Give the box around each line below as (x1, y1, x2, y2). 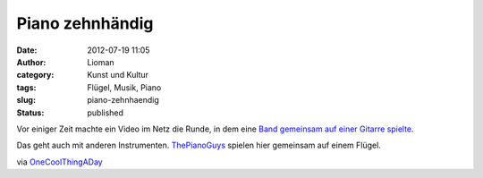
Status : (16, 107, 45, 118)
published (87, 107, 124, 118)
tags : (16, 81, 37, 93)
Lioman (87, 56, 115, 67)
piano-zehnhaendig (87, 95, 160, 106)
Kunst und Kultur (87, 70, 149, 81)
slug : (16, 95, 36, 106)
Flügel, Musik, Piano (87, 81, 162, 93)
